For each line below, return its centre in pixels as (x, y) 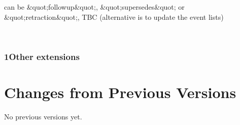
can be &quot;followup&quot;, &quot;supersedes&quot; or (94, 7)
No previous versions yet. (43, 116)
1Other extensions (42, 56)
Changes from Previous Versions (120, 92)
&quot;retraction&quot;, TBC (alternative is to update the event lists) (114, 17)
